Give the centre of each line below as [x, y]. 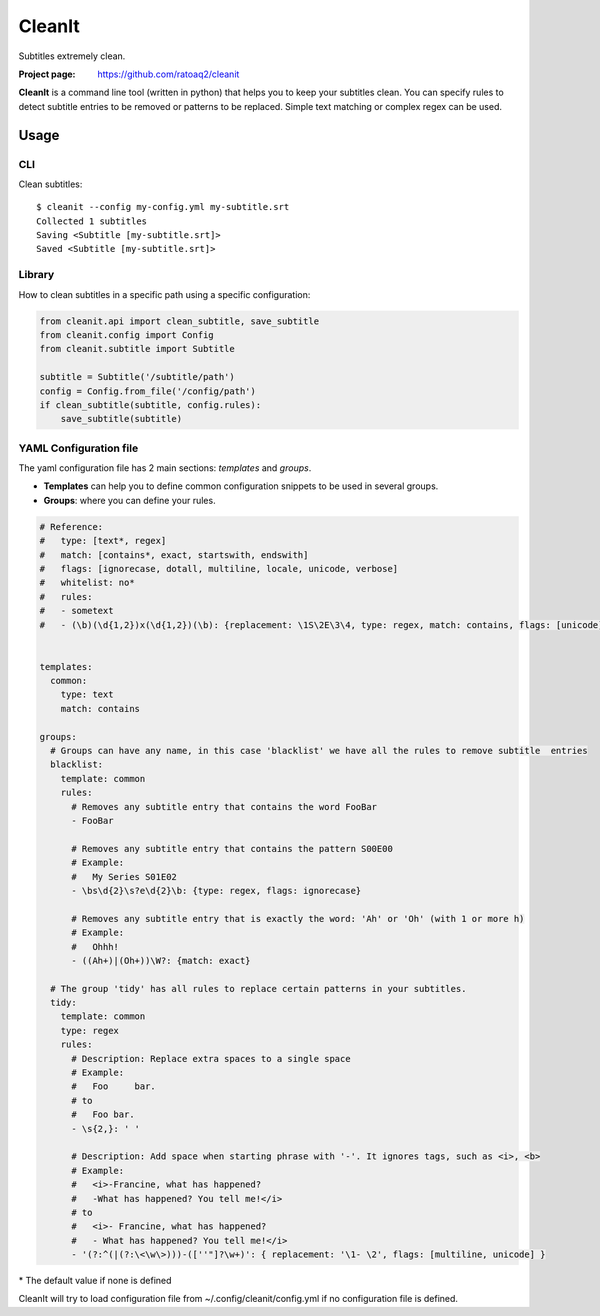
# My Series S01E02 [124, 876]
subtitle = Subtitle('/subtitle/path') [137, 377]
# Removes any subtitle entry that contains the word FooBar [224, 806]
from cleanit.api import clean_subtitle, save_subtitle [179, 321]
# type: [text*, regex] [103, 541]
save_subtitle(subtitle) [121, 419]
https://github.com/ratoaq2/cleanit [168, 74]
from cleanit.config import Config [126, 334]
